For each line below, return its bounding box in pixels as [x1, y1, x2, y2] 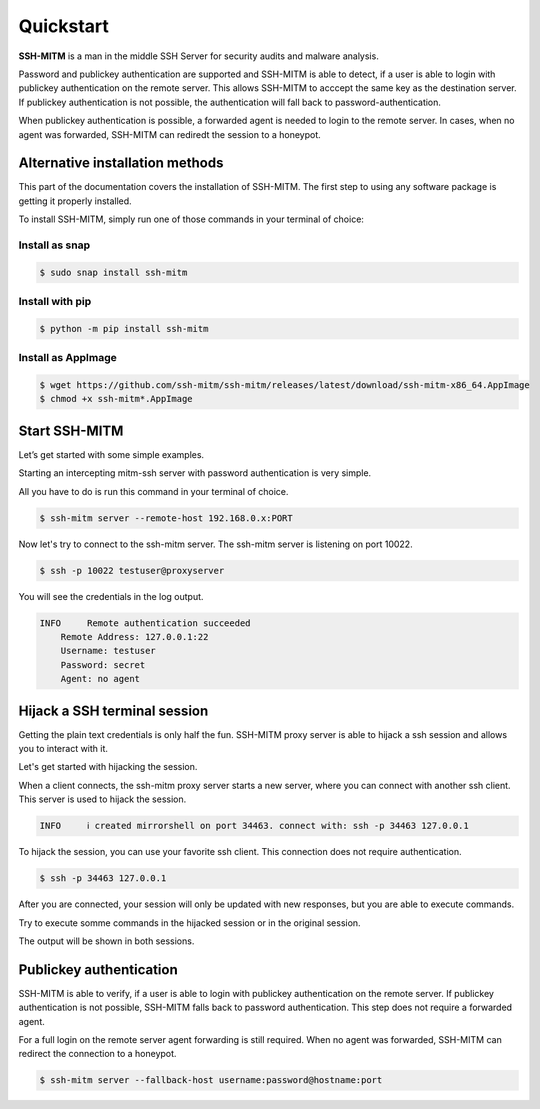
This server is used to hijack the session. [18, 793, 187, 805]
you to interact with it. [18, 743, 109, 755]
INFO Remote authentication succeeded [39, 617, 251, 629]
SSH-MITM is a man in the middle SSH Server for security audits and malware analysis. [18, 50, 379, 62]
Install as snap [18, 238, 90, 252]
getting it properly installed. [18, 195, 132, 207]
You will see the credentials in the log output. [18, 590, 204, 602]
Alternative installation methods [18, 155, 224, 172]
